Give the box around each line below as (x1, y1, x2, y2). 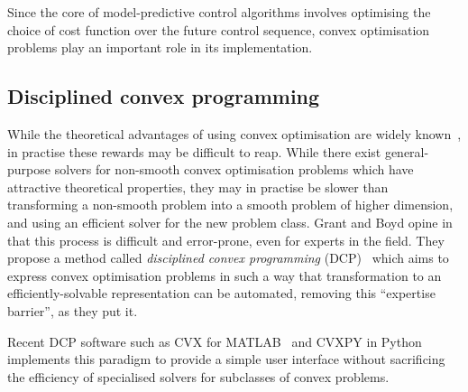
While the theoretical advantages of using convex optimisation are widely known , (7, 124, 462, 143)
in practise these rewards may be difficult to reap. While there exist (7, 142, 381, 161)
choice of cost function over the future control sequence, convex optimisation (7, 20, 430, 39)
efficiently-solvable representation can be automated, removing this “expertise (7, 284, 436, 303)
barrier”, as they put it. (7, 301, 138, 320)
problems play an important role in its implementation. (7, 38, 313, 57)
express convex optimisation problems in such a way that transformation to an (7, 266, 442, 285)
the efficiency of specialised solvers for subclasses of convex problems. (7, 367, 390, 386)
